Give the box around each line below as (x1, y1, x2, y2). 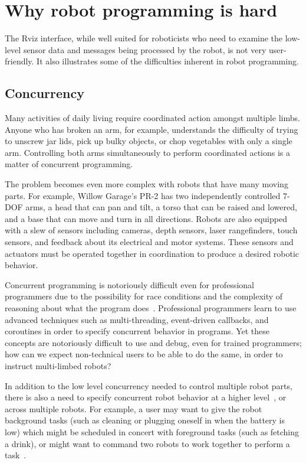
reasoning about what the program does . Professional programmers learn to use (5, 302, 297, 314)
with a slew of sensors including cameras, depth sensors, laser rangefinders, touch (5, 224, 298, 236)
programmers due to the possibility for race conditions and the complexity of (5, 290, 283, 302)
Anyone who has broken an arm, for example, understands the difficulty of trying (5, 123, 298, 135)
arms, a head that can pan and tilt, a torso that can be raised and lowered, (25, 201, 297, 213)
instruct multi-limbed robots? (5, 359, 111, 371)
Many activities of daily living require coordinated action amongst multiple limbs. (5, 112, 300, 124)
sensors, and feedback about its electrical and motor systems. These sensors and (5, 236, 294, 248)
